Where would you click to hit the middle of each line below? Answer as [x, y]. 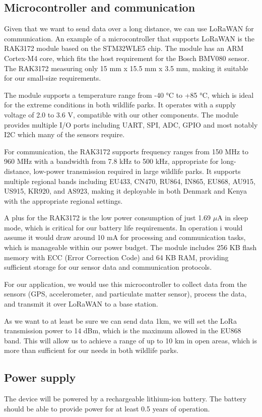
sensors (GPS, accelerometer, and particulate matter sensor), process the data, [125, 294]
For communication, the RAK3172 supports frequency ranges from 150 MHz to [126, 151]
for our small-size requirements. [53, 78]
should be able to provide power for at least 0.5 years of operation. [107, 408]
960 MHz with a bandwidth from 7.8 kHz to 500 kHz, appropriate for [111, 161]
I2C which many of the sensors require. [64, 134]
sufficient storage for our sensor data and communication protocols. [108, 267]
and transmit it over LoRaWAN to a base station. [81, 304]
